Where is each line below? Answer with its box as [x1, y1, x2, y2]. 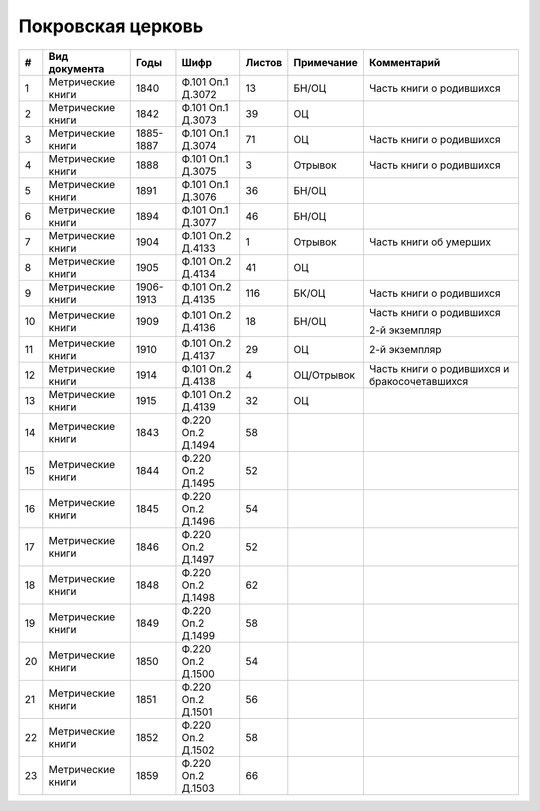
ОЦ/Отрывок [293, 368, 356, 382]
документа [48, 61, 105, 75]
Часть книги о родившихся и [368, 361, 510, 375]
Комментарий [368, 55, 441, 69]
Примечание [293, 55, 359, 69]
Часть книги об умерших [368, 235, 492, 249]
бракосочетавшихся [368, 374, 469, 388]
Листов [245, 55, 283, 69]
